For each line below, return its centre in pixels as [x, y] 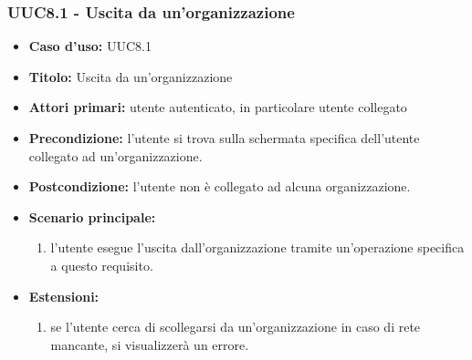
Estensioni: [64, 296]
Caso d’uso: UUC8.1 [90, 46]
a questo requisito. [102, 265]
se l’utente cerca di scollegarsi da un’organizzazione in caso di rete [236, 327]
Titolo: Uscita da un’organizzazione [131, 76]
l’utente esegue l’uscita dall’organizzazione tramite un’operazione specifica [257, 247]
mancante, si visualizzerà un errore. [150, 344]
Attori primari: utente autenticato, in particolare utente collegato [218, 107]
